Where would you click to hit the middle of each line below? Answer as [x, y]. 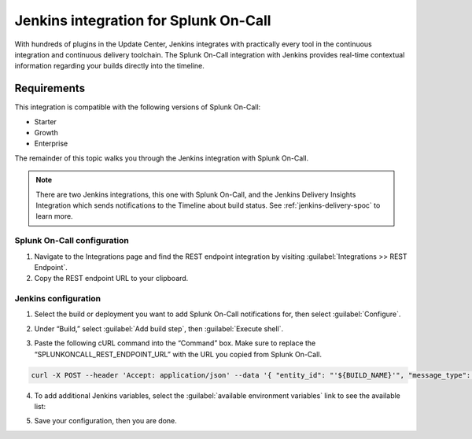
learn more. [55, 216]
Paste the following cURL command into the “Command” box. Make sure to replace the [175, 343]
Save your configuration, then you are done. [105, 421]
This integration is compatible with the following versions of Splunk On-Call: [138, 107]
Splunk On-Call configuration [72, 241]
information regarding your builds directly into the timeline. [109, 66]
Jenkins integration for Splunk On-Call [143, 20]
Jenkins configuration [58, 299]
